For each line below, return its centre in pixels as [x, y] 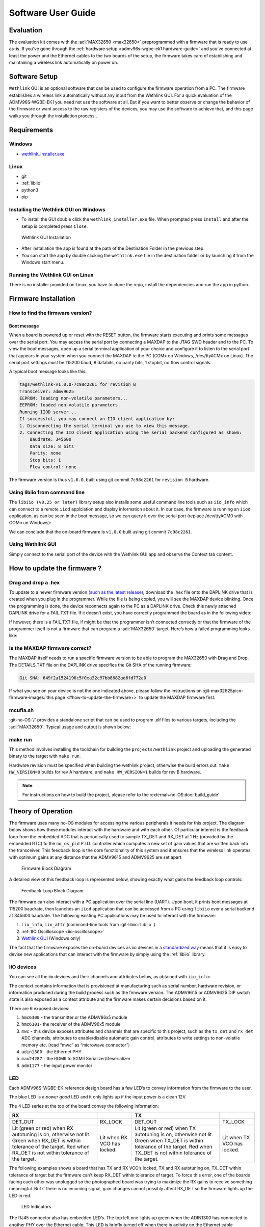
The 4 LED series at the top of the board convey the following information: [84, 1106]
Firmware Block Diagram [46, 868]
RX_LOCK [111, 1122]
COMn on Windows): [30, 523]
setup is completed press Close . [55, 226]
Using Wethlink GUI [33, 544]
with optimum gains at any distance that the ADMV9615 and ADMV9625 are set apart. [96, 857]
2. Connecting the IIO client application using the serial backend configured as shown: [131, 433]
